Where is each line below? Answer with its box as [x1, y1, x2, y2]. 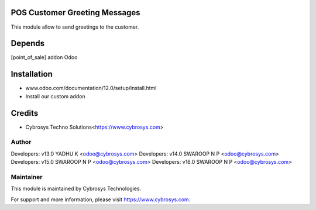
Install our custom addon [25, 92, 85, 99]
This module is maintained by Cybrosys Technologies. [11, 185, 142, 192]
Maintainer [11, 173, 43, 181]
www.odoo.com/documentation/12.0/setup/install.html [25, 85, 157, 92]
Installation [11, 69, 53, 79]
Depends [11, 39, 45, 49]
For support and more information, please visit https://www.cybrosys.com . [11, 196, 191, 203]
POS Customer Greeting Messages [11, 8, 140, 18]
